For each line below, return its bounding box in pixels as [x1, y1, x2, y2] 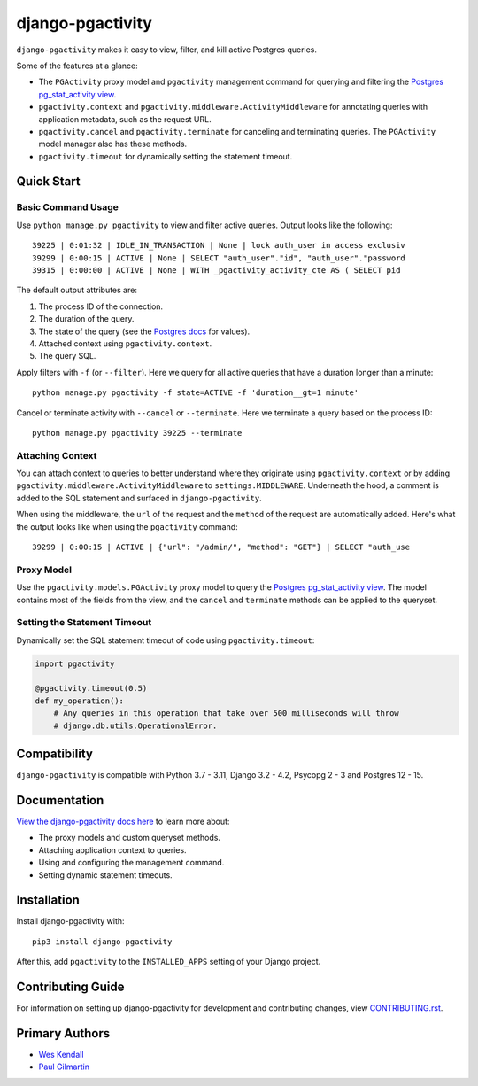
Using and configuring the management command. [38, 857, 225, 868]
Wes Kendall [38, 1050, 84, 1060]
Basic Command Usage [16, 201, 119, 213]
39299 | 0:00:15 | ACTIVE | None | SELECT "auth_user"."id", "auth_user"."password [32, 252, 406, 263]
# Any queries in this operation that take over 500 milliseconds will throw [53, 709, 400, 718]
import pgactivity [35, 658, 115, 669]
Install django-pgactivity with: [16, 916, 125, 927]
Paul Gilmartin [38, 1061, 90, 1072]
